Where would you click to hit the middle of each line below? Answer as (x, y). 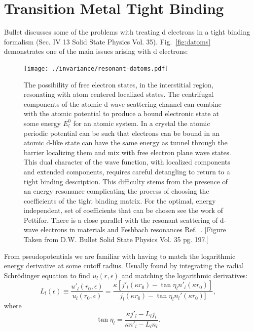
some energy (42, 123)
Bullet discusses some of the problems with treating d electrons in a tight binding (127, 32)
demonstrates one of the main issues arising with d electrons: (96, 51)
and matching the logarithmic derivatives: (184, 275)
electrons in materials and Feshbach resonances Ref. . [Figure (133, 229)
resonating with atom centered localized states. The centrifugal (119, 94)
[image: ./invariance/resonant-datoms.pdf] (96, 68)
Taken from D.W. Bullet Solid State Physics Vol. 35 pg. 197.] (116, 239)
